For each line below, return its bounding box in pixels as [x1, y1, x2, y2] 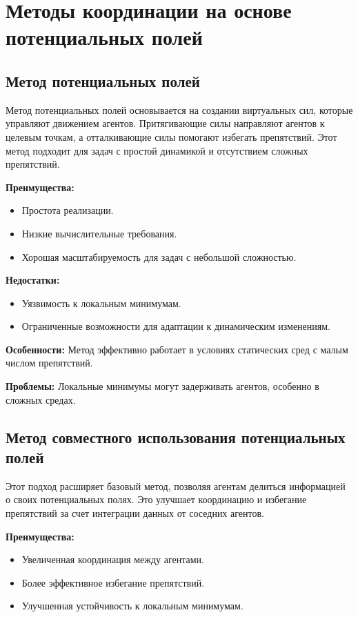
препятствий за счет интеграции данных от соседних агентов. [6, 506, 264, 520]
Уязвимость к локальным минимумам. [21, 295, 181, 310]
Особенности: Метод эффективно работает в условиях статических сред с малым [6, 342, 348, 356]
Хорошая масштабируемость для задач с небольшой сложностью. [21, 249, 297, 264]
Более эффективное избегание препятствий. [21, 575, 205, 589]
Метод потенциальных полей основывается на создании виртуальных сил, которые [6, 102, 353, 117]
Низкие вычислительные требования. [21, 226, 177, 240]
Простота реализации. [21, 203, 114, 217]
